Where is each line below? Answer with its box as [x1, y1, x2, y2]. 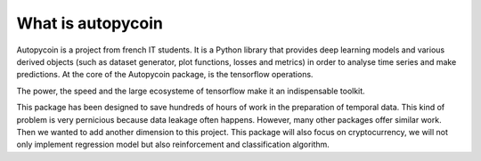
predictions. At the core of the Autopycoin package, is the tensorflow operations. [16, 69, 314, 80]
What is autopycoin [16, 13, 164, 33]
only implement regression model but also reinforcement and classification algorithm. [16, 139, 330, 150]
